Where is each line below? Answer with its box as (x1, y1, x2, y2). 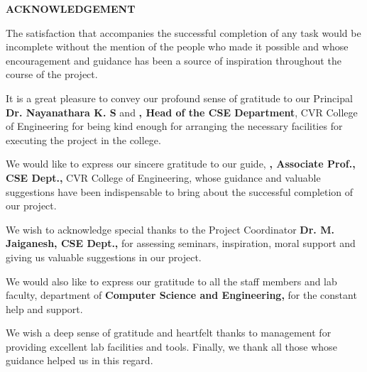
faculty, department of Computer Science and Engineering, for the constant (6, 288, 357, 302)
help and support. (6, 301, 83, 316)
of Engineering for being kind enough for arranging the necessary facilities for (6, 119, 343, 133)
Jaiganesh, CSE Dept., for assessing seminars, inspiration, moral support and (6, 236, 356, 251)
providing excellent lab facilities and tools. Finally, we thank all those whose (6, 339, 337, 354)
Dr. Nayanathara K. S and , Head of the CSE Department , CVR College (6, 104, 358, 119)
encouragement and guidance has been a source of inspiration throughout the (6, 53, 341, 67)
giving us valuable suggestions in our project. (6, 249, 202, 264)
